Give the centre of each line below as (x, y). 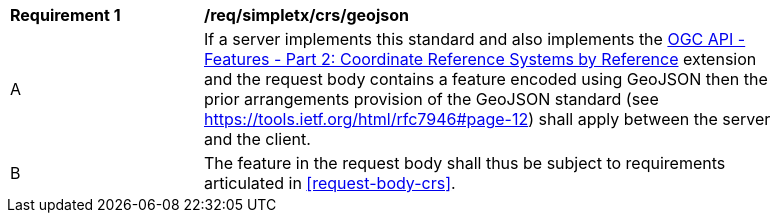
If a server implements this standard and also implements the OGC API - (475, 39)
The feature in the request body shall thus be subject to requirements (465, 163)
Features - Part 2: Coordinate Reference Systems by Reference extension (480, 59)
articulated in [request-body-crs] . (330, 183)
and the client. (257, 139)
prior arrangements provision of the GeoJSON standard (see (431, 99)
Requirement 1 (65, 15)
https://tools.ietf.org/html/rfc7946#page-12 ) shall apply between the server (487, 119)
